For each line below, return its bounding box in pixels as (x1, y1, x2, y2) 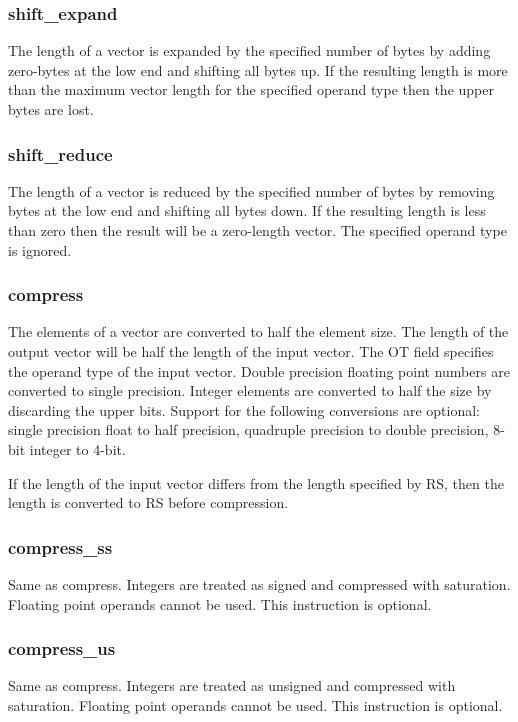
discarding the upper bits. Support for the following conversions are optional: (8, 399, 480, 420)
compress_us (8, 636, 116, 661)
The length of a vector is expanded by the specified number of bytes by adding (8, 40, 491, 61)
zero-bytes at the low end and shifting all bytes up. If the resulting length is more (8, 59, 508, 80)
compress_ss (8, 534, 113, 559)
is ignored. (8, 239, 72, 260)
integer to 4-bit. (29, 438, 126, 459)
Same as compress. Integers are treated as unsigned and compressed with (8, 675, 456, 696)
